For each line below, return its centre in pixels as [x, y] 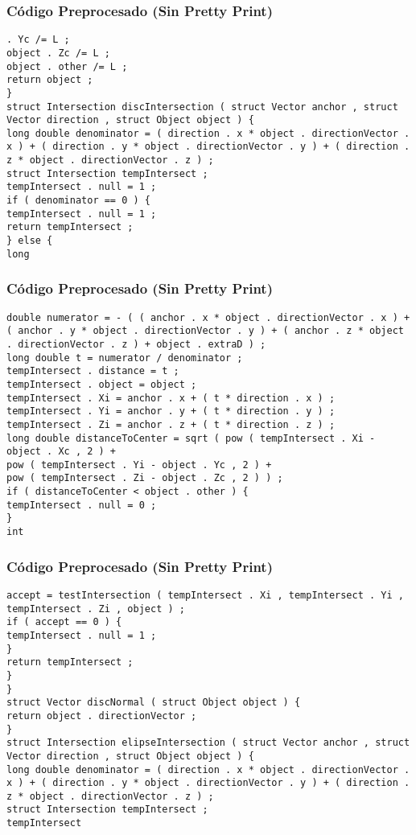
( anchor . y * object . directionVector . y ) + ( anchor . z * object [205, 331]
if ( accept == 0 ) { [64, 622]
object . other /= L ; [67, 66]
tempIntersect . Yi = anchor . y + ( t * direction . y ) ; [171, 411]
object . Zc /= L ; [58, 53]
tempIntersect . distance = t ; [93, 371]
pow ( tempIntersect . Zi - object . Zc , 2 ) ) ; [145, 478]
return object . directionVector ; [102, 716]
